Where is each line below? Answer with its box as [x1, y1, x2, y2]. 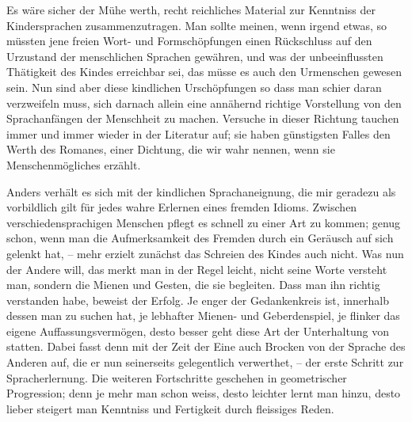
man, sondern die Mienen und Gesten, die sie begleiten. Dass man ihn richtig [6, 276, 380, 293]
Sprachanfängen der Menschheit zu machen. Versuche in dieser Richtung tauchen [6, 110, 399, 127]
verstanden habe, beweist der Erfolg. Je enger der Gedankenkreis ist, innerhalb [6, 291, 389, 308]
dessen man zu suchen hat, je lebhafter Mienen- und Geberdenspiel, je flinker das [6, 307, 400, 324]
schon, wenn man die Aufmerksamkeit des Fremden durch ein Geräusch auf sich [6, 230, 394, 246]
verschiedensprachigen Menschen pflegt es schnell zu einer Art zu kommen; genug [6, 214, 401, 230]
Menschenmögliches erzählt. [6, 156, 141, 173]
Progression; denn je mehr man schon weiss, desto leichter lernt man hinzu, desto [6, 385, 401, 401]
